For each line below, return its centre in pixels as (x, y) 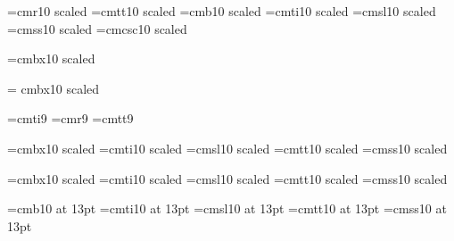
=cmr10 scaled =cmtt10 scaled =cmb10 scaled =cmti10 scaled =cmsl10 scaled (222, 11)
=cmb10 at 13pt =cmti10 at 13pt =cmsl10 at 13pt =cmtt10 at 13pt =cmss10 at (227, 208)
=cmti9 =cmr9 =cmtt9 (70, 118)
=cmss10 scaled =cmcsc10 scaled (97, 28)
